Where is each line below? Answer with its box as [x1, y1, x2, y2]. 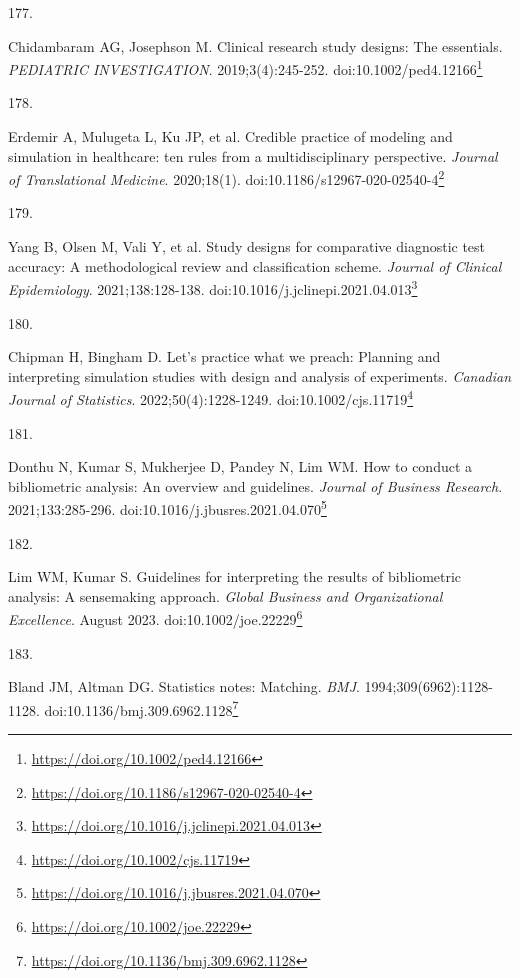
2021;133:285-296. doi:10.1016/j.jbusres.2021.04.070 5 [8, 496, 327, 519]
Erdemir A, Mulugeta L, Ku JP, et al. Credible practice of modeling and [8, 126, 453, 147]
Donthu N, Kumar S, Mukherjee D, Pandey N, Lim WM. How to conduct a [8, 456, 473, 477]
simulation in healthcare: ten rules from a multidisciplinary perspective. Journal [8, 145, 498, 166]
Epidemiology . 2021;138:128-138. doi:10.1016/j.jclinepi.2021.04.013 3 [8, 276, 418, 299]
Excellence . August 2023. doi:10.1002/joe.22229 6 [8, 606, 303, 629]
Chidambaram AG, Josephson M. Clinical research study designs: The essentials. [8, 35, 503, 56]
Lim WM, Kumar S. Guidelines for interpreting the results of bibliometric [8, 566, 462, 587]
